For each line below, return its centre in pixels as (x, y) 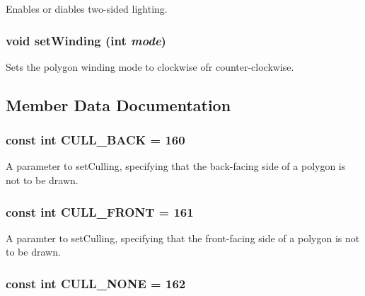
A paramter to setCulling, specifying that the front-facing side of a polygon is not (183, 238)
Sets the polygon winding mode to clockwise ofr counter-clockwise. (150, 66)
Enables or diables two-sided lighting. (87, 8)
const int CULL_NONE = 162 (96, 283)
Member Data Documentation (118, 104)
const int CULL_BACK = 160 (95, 140)
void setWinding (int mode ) (86, 40)
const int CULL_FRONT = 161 (100, 211)
